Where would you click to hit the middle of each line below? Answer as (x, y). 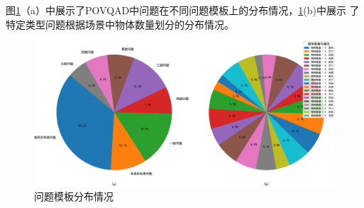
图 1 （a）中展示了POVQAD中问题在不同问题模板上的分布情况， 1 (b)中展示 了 (183, 10)
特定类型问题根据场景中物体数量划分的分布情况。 (120, 24)
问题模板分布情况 (74, 196)
